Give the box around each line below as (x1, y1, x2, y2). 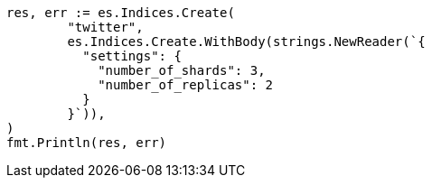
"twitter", (67, 20, 144, 34)
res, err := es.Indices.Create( (6, 5, 235, 20)
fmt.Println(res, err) (6, 135, 167, 150)
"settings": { (82, 49, 182, 63)
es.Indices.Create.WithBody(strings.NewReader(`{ (67, 34, 426, 49)
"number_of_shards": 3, (98, 63, 266, 78)
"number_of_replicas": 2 (98, 78, 274, 92)
